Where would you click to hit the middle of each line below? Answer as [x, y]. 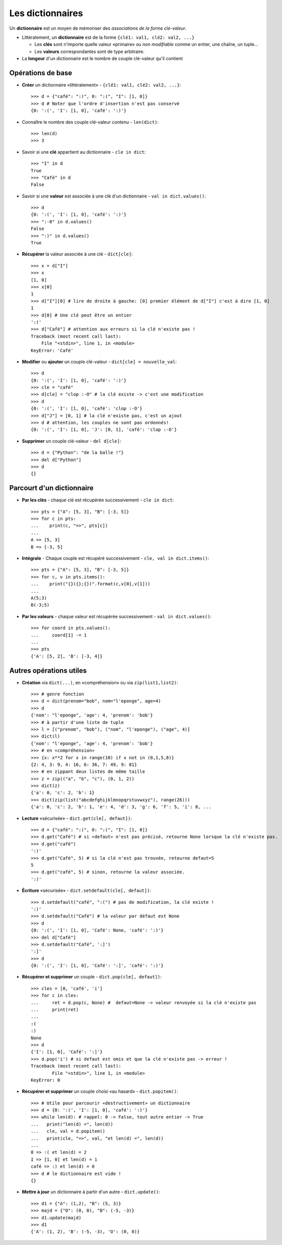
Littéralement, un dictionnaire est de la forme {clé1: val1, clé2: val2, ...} [108, 37]
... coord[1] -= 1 [59, 635]
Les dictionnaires [46, 13]
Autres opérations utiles [48, 670]
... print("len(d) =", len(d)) [72, 1124]
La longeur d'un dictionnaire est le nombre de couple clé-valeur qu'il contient [102, 58]
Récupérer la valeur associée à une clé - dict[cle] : [77, 254]
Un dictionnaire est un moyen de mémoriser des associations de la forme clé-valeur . [98, 28]
